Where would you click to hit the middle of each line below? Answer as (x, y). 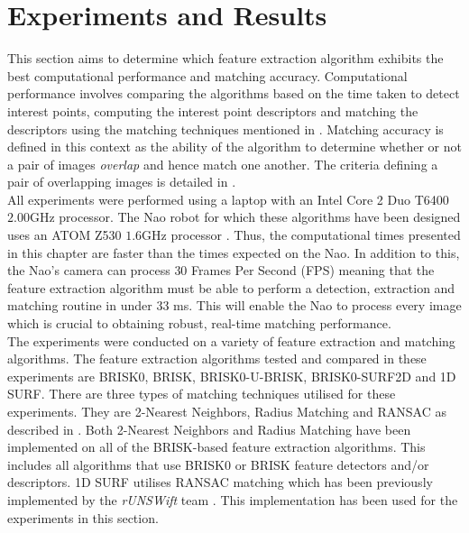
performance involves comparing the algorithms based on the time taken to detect (234, 93)
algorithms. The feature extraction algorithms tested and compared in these (217, 358)
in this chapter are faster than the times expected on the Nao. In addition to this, (234, 252)
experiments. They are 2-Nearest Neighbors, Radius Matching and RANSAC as (227, 411)
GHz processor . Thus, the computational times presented (301, 235)
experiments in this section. (83, 517)
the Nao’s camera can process (89, 270)
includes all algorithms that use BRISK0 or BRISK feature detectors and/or (218, 464)
